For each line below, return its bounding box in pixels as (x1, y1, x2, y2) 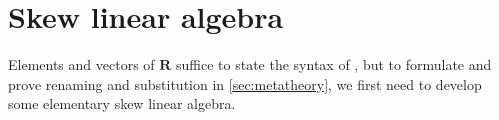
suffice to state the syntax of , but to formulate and (176, 54, 492, 75)
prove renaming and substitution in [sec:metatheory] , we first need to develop (8, 73, 482, 94)
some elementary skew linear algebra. (8, 93, 236, 114)
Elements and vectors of (8, 54, 155, 75)
